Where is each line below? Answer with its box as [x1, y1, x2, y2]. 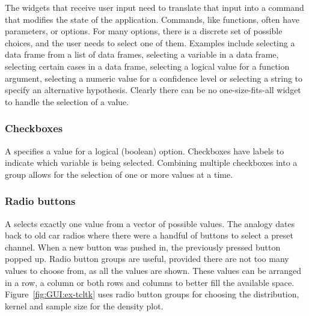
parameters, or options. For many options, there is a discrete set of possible [5, 25, 283, 37]
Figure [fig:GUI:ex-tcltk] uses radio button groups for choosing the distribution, [5, 288, 299, 300]
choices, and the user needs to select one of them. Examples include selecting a [5, 36, 295, 49]
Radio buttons [5, 193, 76, 208]
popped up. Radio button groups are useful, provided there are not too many [5, 252, 289, 265]
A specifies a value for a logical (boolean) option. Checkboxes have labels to [5, 144, 284, 157]
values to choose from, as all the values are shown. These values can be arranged [5, 264, 301, 276]
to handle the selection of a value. [5, 95, 129, 108]
